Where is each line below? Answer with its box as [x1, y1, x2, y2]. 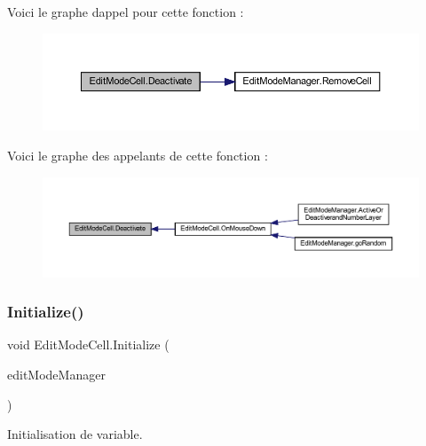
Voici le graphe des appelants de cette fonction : [7, 145, 268, 164]
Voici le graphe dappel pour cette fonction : [7, 3, 244, 20]
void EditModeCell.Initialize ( [7, 335, 170, 354]
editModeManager [7, 365, 106, 384]
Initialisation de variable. [7, 425, 143, 443]
